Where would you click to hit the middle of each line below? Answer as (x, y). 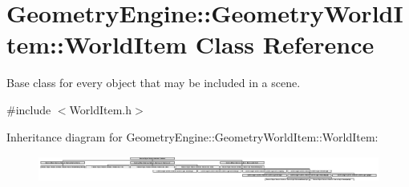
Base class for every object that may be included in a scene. (154, 83)
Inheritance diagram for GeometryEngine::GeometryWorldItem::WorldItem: (192, 136)
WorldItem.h (101, 109)
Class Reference (285, 44)
